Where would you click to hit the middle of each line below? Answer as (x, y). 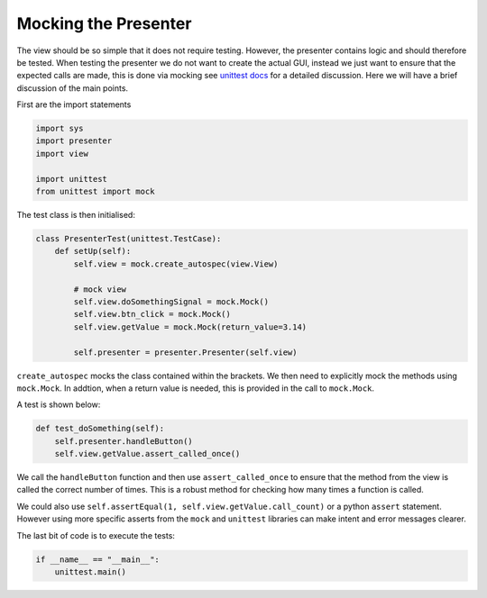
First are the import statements (74, 104)
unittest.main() (90, 571)
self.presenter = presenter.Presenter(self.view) (185, 352)
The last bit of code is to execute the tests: (96, 535)
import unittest (72, 179)
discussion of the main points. (73, 88)
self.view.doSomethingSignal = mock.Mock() (171, 301)
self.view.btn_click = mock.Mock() (152, 314)
